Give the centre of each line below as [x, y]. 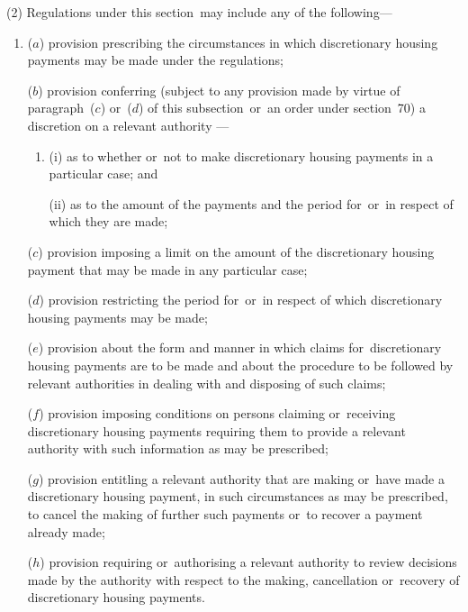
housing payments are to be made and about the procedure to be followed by [240, 365]
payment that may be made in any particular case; [167, 269]
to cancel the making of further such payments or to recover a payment [225, 514]
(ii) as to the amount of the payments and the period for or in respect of [251, 203]
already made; [66, 531]
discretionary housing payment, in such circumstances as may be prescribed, [238, 496]
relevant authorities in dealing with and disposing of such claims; [207, 383]
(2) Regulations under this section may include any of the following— [199, 12]
